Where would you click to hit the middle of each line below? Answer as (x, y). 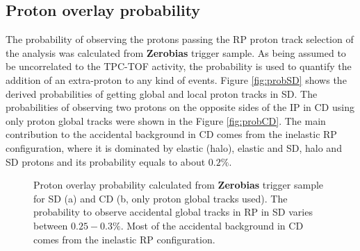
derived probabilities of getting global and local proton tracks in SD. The (162, 93)
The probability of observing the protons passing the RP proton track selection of (180, 39)
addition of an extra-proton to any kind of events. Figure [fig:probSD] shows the (176, 79)
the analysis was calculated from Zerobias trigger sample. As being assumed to (176, 52)
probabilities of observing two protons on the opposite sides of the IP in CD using (180, 107)
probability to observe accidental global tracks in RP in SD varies (173, 212)
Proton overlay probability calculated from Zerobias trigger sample (179, 185)
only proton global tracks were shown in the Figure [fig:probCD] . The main (166, 120)
